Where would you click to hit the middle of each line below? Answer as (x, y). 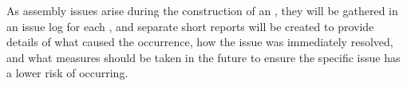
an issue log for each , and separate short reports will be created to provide (190, 26)
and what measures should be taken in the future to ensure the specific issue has (203, 57)
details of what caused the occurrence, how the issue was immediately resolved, (200, 42)
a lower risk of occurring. (67, 73)
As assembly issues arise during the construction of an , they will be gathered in (202, 10)
